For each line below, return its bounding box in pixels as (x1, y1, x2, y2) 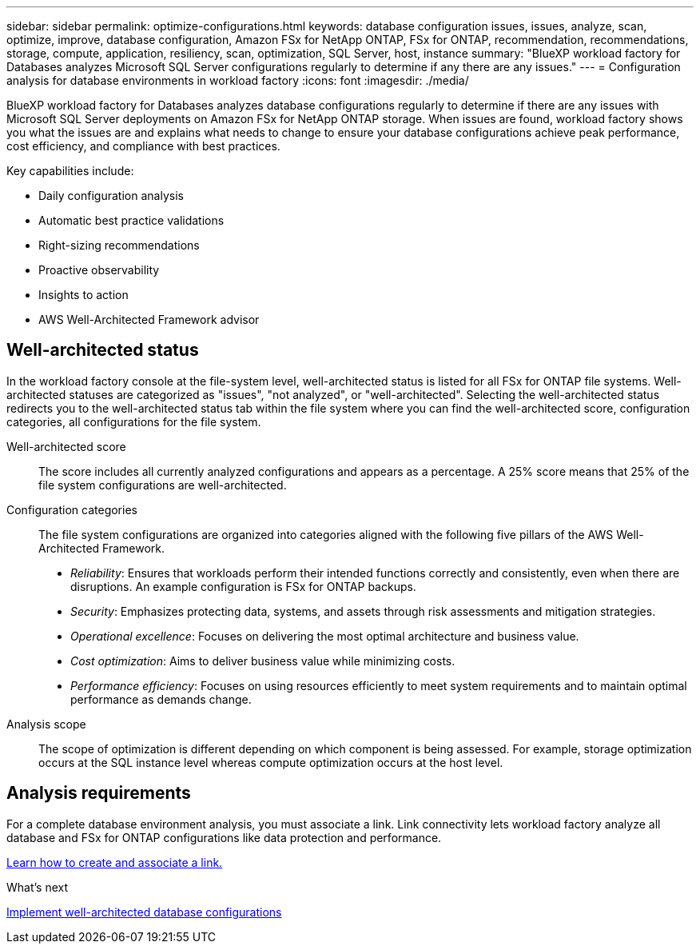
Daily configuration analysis (38, 189, 184, 202)
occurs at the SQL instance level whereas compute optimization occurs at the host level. (38, 755, 503, 769)
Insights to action (38, 288, 129, 301)
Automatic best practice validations (38, 214, 225, 227)
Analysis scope (6, 716, 86, 731)
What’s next (6, 880, 69, 894)
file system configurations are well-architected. (38, 477, 287, 492)
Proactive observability (38, 263, 160, 277)
